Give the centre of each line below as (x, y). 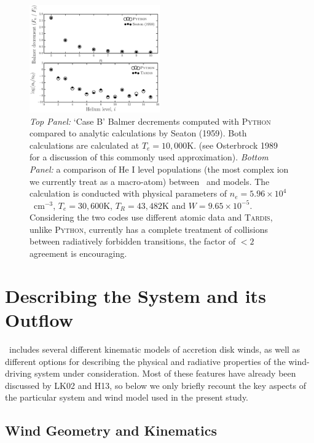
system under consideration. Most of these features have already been (165, 373)
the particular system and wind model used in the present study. (127, 397)
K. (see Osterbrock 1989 (232, 145)
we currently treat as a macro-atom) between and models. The (150, 181)
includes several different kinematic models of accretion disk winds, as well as (155, 349)
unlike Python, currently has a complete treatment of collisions (149, 229)
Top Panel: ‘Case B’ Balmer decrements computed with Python (150, 121)
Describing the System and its (135, 295)
